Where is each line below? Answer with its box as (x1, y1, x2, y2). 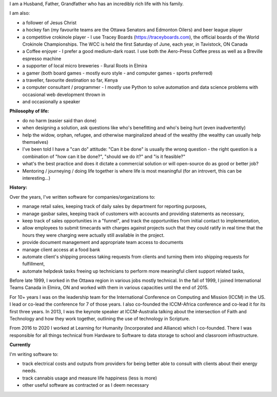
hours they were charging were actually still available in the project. (22, 232, 165, 238)
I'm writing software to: (9, 351, 58, 357)
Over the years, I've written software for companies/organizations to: (9, 194, 155, 200)
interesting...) (22, 175, 51, 181)
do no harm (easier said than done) (22, 117, 97, 123)
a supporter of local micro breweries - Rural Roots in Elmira (22, 63, 147, 69)
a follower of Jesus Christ (22, 20, 77, 26)
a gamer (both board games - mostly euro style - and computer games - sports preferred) (22, 70, 213, 76)
